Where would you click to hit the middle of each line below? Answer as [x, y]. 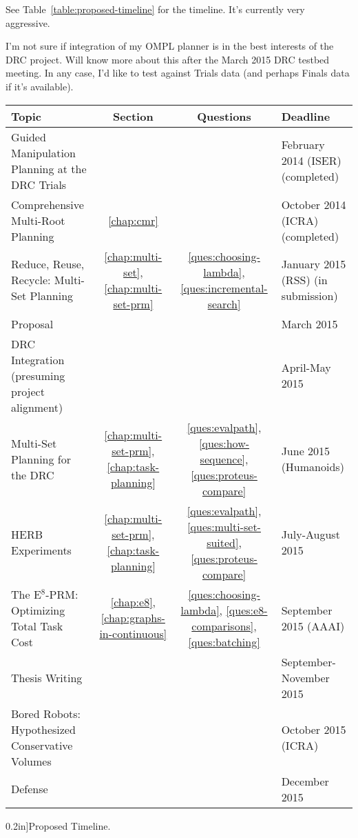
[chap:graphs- [133, 618]
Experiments [41, 550]
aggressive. [28, 22]
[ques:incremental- [224, 288]
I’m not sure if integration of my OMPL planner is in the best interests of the [170, 46]
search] [224, 303]
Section [133, 116]
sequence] [223, 459]
